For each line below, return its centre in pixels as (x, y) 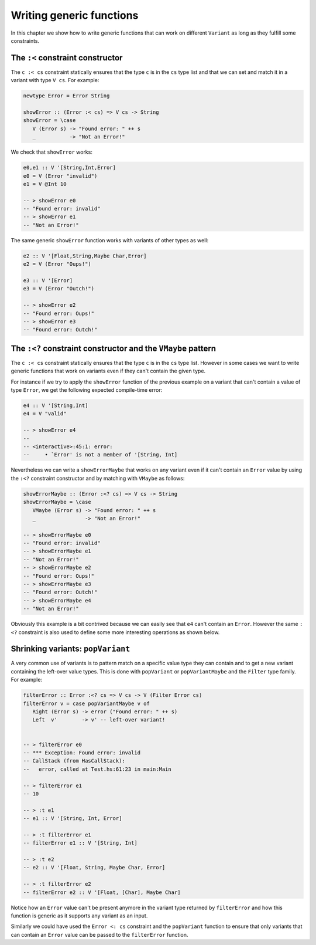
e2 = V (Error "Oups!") (57, 264)
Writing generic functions (75, 15)
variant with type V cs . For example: (55, 80)
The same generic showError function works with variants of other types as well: (110, 240)
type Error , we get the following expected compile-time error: (87, 390)
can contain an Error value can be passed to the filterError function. (99, 934)
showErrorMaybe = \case (57, 502)
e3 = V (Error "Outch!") (59, 289)
